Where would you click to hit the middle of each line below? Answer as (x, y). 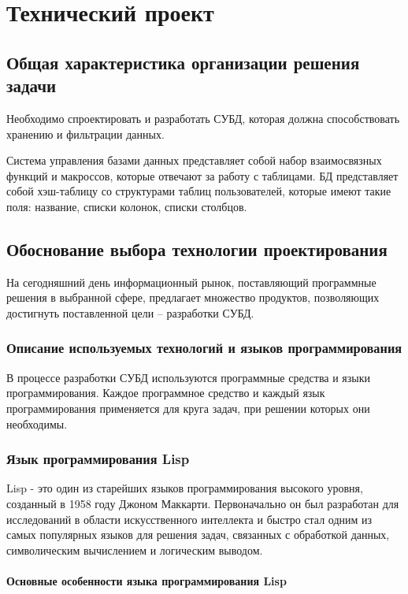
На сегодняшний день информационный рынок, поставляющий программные (191, 282)
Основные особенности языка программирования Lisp (147, 580)
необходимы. (37, 423)
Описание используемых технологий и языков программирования (204, 348)
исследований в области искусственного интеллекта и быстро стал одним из (189, 519)
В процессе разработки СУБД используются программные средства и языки (189, 377)
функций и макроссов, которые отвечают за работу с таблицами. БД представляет (202, 175)
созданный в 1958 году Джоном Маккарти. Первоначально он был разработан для (203, 503)
